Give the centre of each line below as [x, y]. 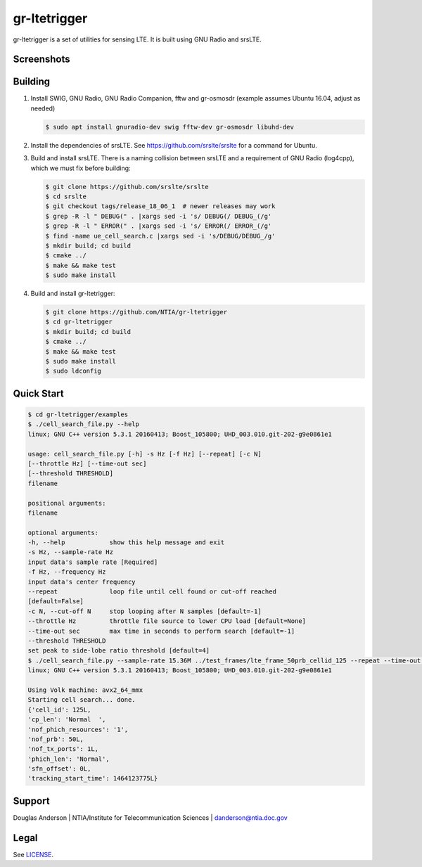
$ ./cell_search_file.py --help [84, 424]
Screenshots [41, 59]
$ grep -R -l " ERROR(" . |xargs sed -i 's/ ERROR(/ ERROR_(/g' [159, 226]
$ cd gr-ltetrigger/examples [78, 415]
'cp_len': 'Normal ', [67, 720]
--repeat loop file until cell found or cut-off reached [152, 592]
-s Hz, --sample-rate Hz [71, 552]
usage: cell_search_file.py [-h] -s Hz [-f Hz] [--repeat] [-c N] [145, 454]
